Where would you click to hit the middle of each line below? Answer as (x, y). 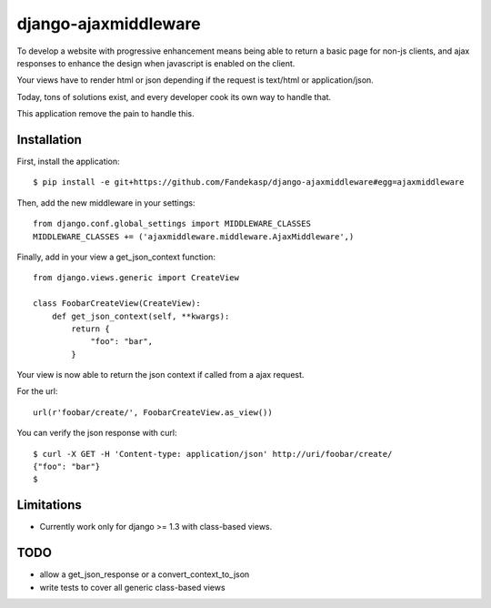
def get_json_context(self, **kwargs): (140, 316)
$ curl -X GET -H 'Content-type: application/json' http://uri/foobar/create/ (213, 454)
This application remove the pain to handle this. (105, 114)
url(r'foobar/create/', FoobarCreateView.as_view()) (153, 412)
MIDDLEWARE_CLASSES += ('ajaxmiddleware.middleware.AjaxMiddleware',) (194, 236)
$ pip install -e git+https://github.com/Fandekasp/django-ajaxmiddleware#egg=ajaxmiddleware (249, 182)
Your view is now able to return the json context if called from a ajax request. (160, 375)
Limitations (49, 505)
